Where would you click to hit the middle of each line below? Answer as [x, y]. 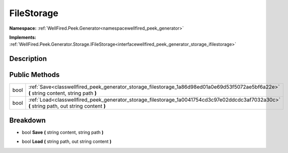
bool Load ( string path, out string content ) [67, 141]
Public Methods [34, 75]
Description [28, 59]
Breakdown [28, 120]
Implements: [23, 37]
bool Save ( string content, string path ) [63, 132]
